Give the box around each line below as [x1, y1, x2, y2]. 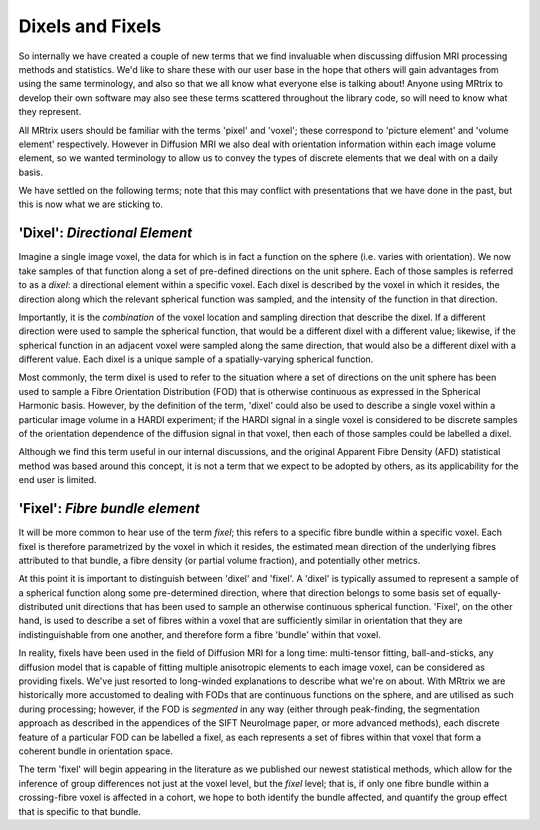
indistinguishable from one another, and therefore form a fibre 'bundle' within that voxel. [18, 628, 382, 640]
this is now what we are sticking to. [18, 198, 164, 210]
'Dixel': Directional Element [18, 225, 193, 242]
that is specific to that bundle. [18, 805, 142, 817]
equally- [467, 586, 502, 599]
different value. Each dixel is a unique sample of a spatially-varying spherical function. [18, 353, 374, 365]
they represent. [18, 106, 82, 118]
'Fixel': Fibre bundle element [18, 500, 200, 517]
